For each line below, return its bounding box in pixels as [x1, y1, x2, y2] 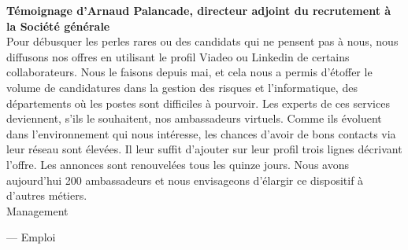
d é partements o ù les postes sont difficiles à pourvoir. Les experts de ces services [6, 94, 390, 111]
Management [6, 202, 69, 219]
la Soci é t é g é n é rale [6, 17, 110, 34]
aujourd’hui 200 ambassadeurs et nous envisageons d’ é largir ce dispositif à [6, 171, 364, 188]
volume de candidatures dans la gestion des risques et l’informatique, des [6, 79, 358, 95]
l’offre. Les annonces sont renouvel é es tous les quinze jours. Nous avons [6, 156, 349, 172]
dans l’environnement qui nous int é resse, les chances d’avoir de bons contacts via [6, 125, 396, 142]
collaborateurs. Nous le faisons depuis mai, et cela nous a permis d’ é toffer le [6, 64, 373, 80]
